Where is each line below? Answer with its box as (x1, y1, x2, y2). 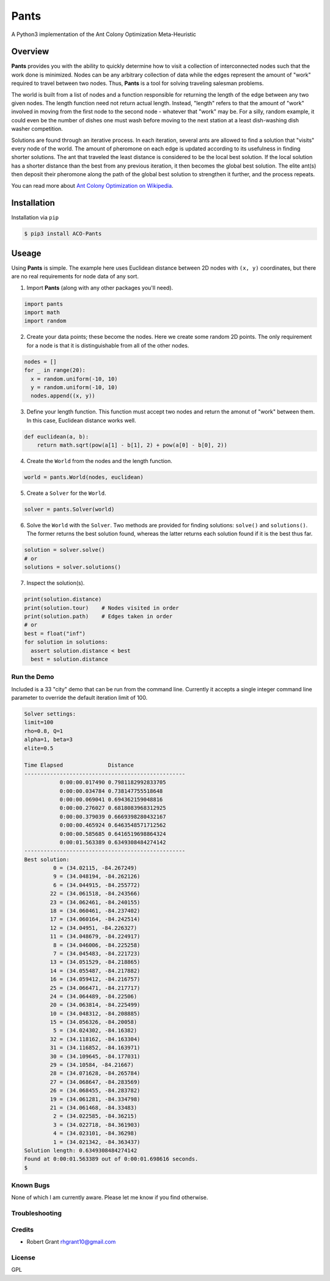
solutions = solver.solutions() (24, 563, 122, 571)
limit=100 (24, 719, 54, 726)
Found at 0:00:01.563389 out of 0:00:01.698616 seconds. (24, 1156, 199, 1162)
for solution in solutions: (24, 639, 108, 645)
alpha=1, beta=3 (24, 736, 73, 743)
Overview (11, 46, 50, 57)
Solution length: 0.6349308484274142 (24, 1147, 137, 1154)
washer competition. (11, 125, 64, 133)
